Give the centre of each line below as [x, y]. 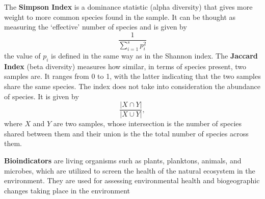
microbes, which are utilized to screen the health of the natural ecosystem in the [130, 170]
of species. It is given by [42, 96]
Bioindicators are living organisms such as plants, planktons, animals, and [123, 160]
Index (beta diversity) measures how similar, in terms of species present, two [125, 66]
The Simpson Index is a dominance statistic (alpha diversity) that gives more [128, 7]
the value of [22, 55]
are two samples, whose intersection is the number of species [148, 123]
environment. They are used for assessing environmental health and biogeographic [132, 180]
